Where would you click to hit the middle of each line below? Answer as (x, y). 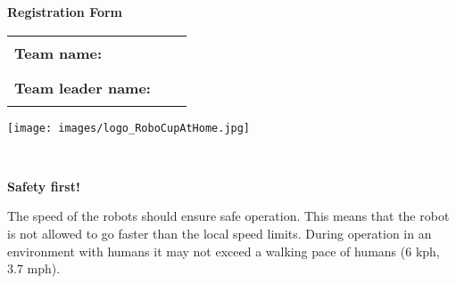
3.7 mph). (34, 268)
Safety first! (44, 186)
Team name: (58, 53)
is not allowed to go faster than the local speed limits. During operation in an (220, 234)
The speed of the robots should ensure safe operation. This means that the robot (228, 216)
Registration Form (65, 12)
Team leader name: (83, 87)
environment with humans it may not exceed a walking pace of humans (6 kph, (224, 251)
